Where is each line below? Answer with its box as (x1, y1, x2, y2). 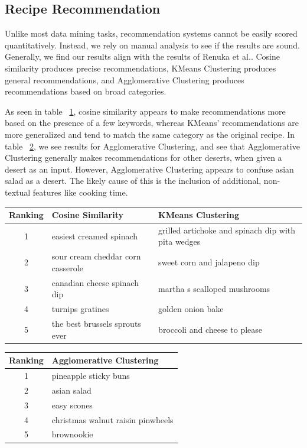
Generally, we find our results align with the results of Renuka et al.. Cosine (5, 50, 280, 63)
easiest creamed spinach (51, 229, 138, 242)
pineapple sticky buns (51, 369, 130, 382)
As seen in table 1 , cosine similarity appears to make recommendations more (5, 105, 286, 117)
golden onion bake (158, 303, 224, 315)
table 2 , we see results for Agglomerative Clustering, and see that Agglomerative (5, 139, 300, 152)
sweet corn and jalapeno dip (158, 256, 260, 268)
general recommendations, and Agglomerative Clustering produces (5, 73, 244, 86)
